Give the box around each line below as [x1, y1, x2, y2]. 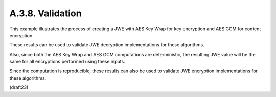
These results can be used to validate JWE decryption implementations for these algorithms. [9, 42, 204, 48]
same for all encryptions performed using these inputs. [9, 59, 125, 65]
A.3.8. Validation [9, 8, 82, 19]
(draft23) [9, 84, 29, 90]
